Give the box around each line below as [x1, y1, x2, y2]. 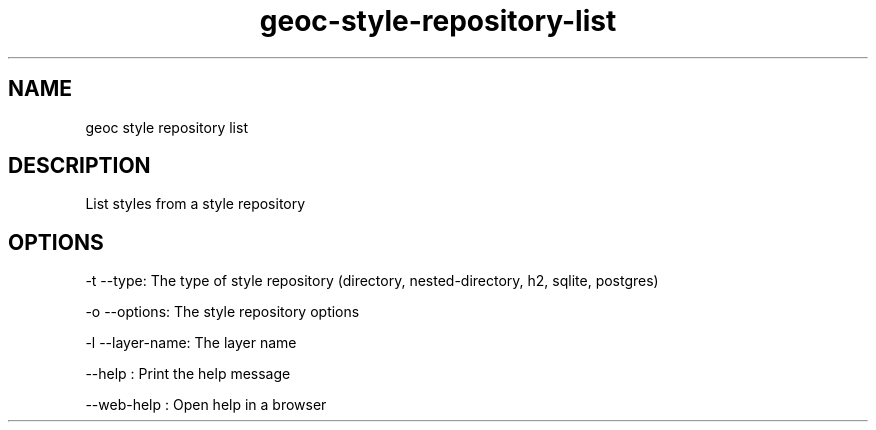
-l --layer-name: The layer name [85, 334, 297, 352]
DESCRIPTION [8, 153, 151, 179]
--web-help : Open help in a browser [85, 396, 327, 414]
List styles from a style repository [85, 195, 306, 213]
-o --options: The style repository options [85, 303, 360, 321]
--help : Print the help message [85, 365, 291, 383]
